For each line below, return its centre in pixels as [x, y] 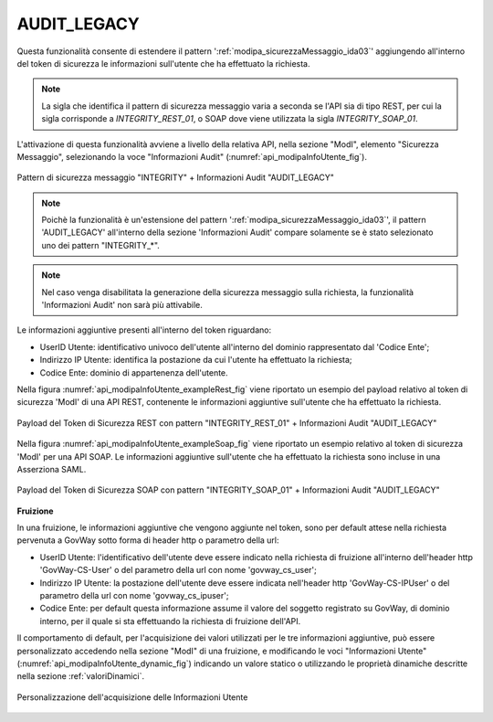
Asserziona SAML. [52, 469]
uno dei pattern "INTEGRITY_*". [100, 245]
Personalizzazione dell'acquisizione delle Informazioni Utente [132, 697]
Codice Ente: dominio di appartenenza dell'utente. [134, 372]
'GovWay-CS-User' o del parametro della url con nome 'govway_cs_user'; [178, 570]
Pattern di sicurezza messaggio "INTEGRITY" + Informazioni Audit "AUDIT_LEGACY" [176, 177]
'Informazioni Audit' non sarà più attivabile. [122, 305]
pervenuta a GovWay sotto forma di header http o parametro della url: [148, 540]
